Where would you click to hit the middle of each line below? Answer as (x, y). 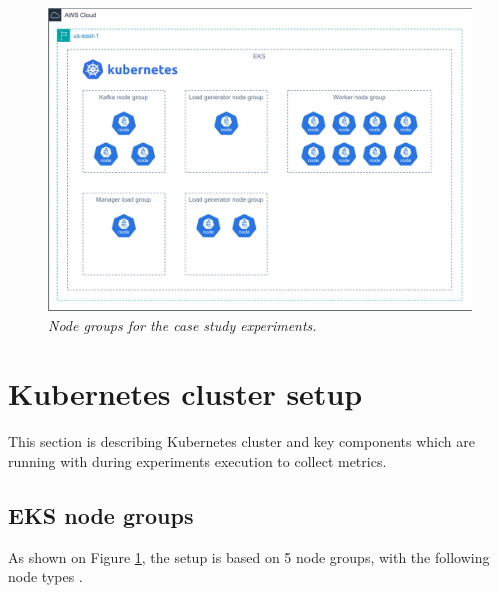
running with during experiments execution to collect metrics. (197, 461)
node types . (45, 576)
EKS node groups (101, 514)
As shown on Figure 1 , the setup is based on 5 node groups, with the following (249, 556)
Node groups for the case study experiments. (182, 324)
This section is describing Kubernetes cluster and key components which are (241, 441)
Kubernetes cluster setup (185, 393)
